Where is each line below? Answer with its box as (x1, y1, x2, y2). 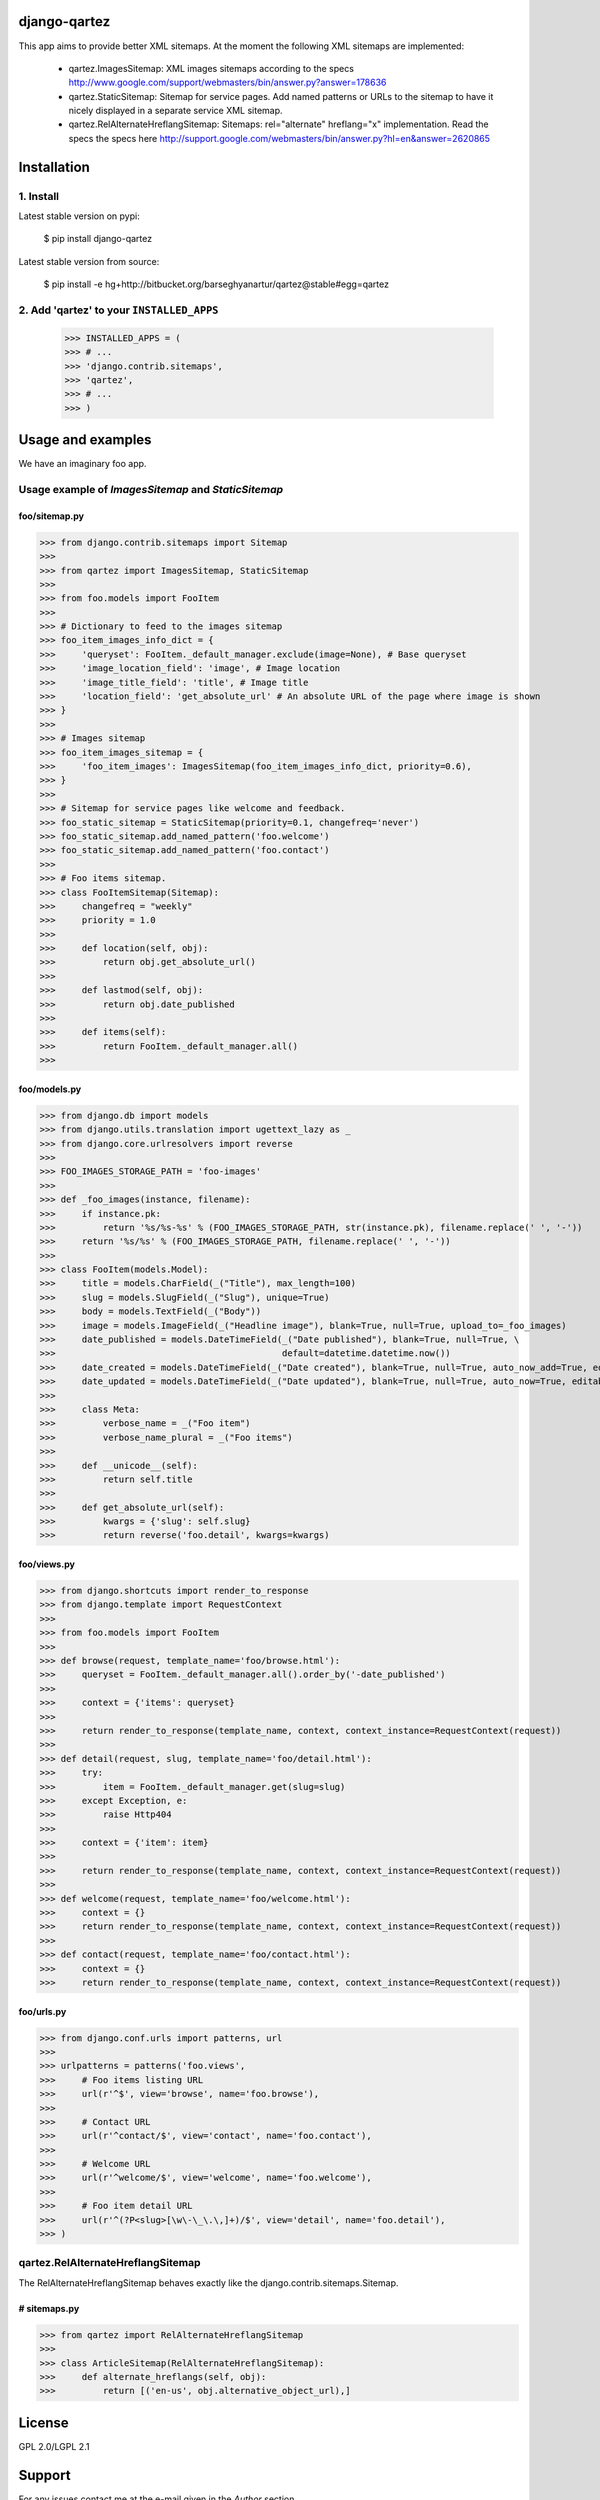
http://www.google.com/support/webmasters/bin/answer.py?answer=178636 (68, 76, 387, 89)
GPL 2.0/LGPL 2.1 (18, 2440, 90, 2452)
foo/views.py (18, 1558, 75, 1570)
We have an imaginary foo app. (18, 458, 147, 470)
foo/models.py (18, 1083, 82, 1095)
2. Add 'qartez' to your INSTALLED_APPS (18, 303, 219, 317)
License (18, 2414, 69, 2431)
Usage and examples (18, 431, 152, 449)
